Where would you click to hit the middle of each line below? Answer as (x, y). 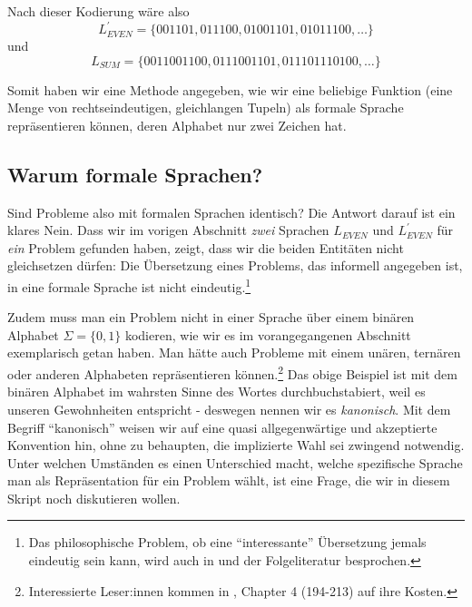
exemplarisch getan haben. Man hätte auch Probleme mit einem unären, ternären (234, 352)
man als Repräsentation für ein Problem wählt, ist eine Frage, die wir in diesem (229, 480)
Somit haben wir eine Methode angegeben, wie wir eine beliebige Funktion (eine (230, 89)
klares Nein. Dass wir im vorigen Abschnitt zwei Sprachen (168, 230)
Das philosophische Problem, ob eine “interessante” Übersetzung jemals (227, 542)
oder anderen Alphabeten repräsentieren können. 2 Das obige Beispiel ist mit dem (232, 372)
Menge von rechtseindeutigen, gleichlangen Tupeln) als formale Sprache (206, 108)
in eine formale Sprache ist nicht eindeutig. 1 (129, 285)
